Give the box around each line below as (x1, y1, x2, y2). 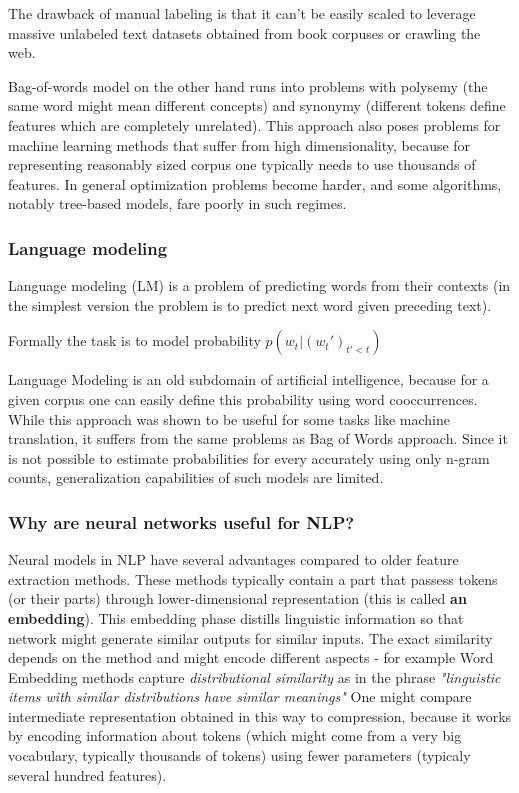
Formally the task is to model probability (8, 330, 261, 351)
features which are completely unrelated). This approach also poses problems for (8, 114, 501, 135)
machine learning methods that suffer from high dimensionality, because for (8, 134, 471, 155)
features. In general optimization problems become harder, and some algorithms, (8, 173, 502, 194)
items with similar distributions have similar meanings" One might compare (8, 686, 472, 707)
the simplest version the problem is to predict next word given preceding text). (8, 294, 492, 315)
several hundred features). (8, 764, 167, 785)
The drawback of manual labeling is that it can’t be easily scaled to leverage (8, 3, 476, 23)
